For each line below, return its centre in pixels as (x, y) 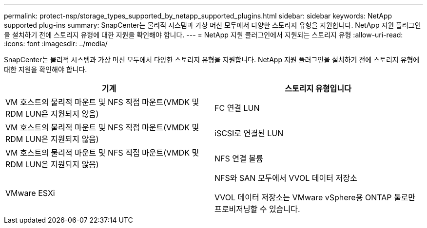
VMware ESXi (30, 193)
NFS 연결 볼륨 (239, 158)
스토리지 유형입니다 (318, 88)
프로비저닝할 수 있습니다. (257, 209)
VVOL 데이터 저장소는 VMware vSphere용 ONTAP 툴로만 (315, 197)
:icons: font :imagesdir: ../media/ (56, 44)
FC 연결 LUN (237, 108)
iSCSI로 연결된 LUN (249, 133)
